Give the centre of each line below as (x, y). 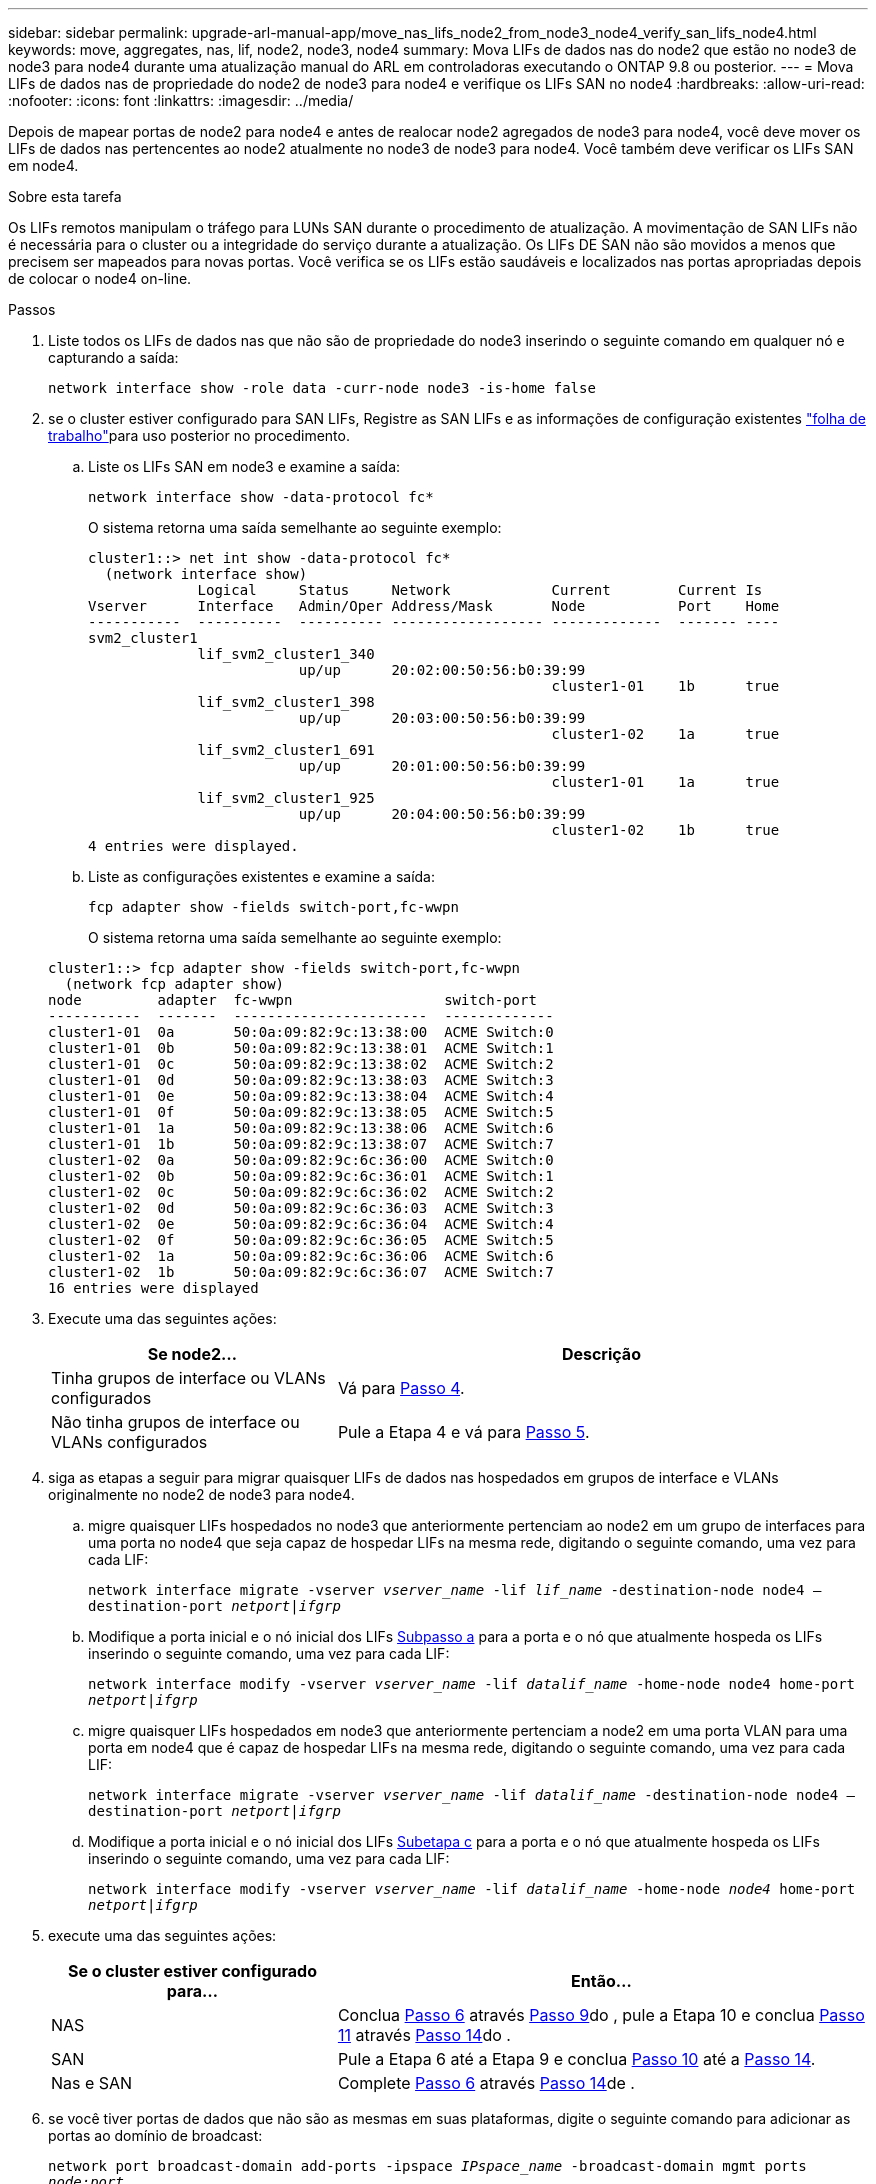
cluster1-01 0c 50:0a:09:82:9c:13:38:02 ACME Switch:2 (301, 1064)
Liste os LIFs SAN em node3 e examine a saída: (244, 466)
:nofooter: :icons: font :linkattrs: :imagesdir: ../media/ (181, 100)
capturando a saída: (113, 357)
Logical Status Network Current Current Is (480, 590)
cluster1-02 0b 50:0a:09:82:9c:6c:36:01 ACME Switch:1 (301, 1176)
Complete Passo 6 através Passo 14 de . (486, 2083)
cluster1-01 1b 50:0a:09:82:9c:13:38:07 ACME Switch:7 (301, 1144)
